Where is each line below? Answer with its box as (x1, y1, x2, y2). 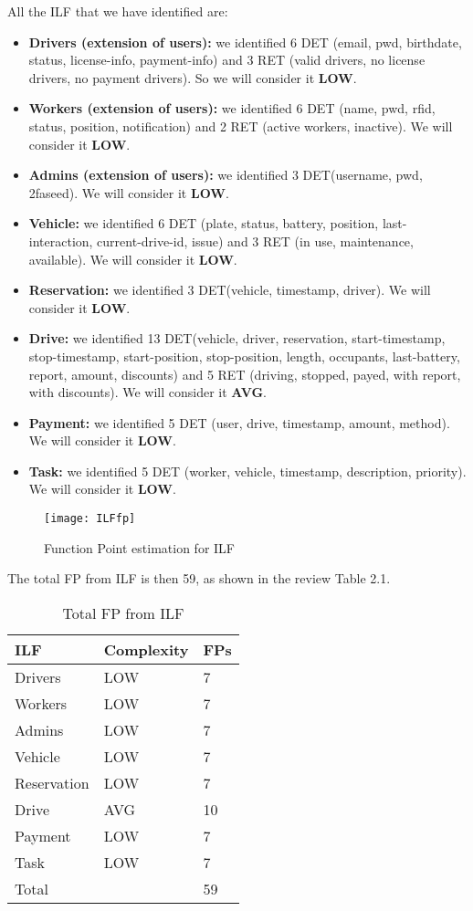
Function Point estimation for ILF (44, 538, 235, 557)
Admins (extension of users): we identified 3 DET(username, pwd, (28, 165, 423, 184)
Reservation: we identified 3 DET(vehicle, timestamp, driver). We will (28, 280, 431, 299)
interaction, (28, 231, 93, 250)
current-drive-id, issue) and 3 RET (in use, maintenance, (97, 231, 414, 250)
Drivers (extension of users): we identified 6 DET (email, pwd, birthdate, (28, 32, 462, 51)
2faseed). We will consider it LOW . (28, 183, 229, 202)
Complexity (103, 638, 189, 660)
